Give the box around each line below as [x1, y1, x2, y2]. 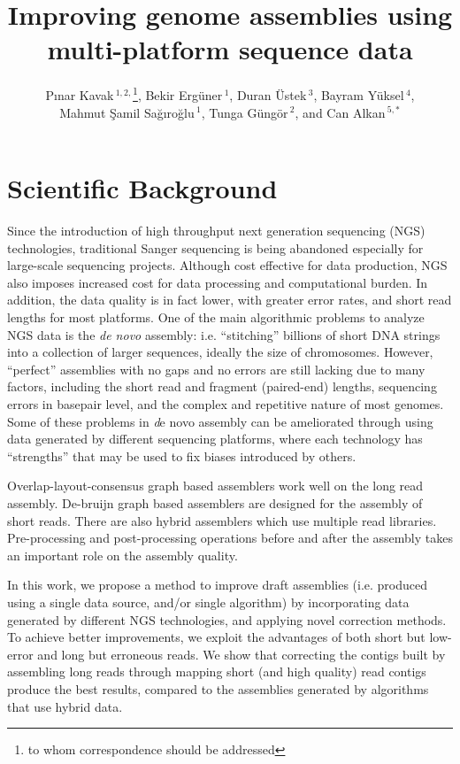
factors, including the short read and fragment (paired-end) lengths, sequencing [7, 377, 437, 396]
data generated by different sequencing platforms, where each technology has [7, 429, 423, 448]
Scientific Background [7, 170, 278, 206]
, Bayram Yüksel [313, 85, 404, 104]
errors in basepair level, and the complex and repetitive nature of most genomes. [7, 395, 444, 413]
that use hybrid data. [7, 697, 123, 715]
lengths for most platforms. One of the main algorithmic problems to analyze [7, 308, 425, 327]
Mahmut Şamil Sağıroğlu [59, 103, 195, 121]
